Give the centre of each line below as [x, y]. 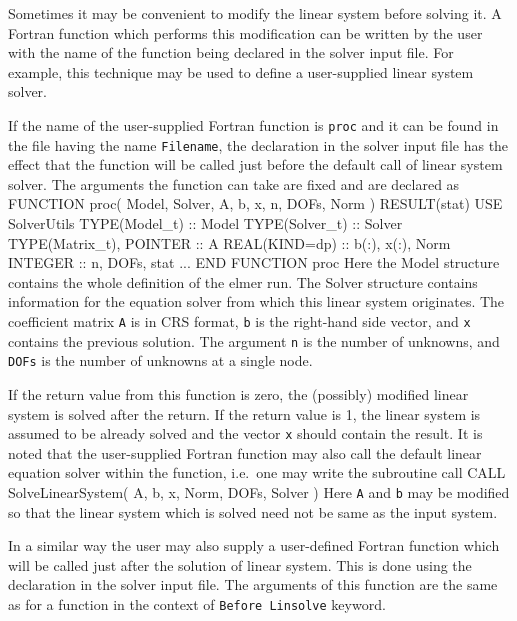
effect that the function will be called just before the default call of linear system [255, 164]
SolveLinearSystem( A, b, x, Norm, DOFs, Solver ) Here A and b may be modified [259, 492]
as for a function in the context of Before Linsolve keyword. [197, 604]
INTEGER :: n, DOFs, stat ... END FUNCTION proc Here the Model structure [254, 262]
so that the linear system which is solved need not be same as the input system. [253, 511]
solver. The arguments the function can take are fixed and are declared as [234, 183]
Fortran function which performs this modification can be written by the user [245, 32]
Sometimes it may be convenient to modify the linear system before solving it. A [255, 13]
